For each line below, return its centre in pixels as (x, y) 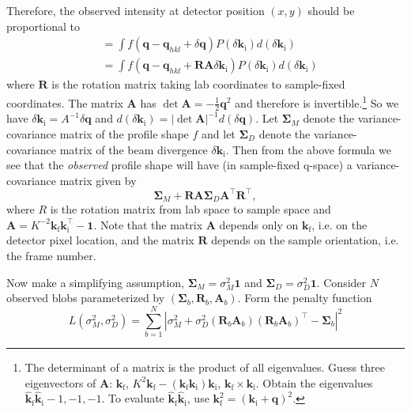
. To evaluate (133, 398)
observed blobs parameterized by (86, 298)
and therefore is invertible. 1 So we (317, 101)
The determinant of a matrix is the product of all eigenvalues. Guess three (205, 367)
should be (331, 10)
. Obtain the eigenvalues (314, 382)
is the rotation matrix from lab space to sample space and (190, 209)
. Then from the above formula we (309, 149)
